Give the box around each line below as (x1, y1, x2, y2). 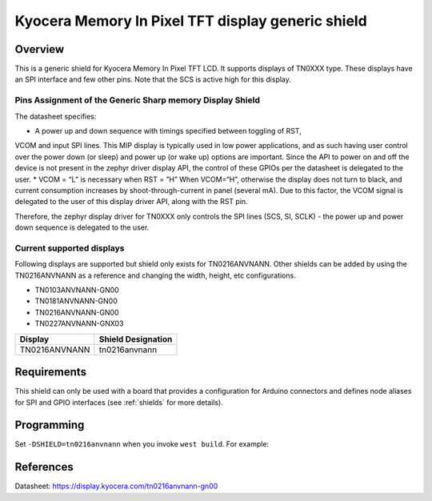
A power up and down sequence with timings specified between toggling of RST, (34, 126, 302, 135)
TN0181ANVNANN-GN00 (34, 296, 118, 306)
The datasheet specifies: (14, 111, 97, 121)
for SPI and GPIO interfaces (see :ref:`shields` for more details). (14, 397, 223, 407)
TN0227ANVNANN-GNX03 (34, 319, 124, 328)
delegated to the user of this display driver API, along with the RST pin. (14, 197, 248, 206)
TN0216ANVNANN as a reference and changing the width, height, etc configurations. (14, 271, 296, 280)
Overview (14, 42, 65, 56)
